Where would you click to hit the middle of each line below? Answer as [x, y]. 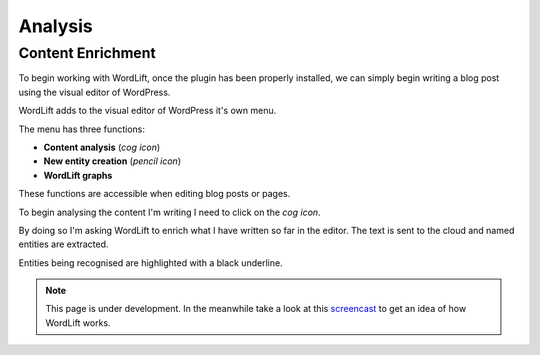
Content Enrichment [87, 53]
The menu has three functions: [81, 129]
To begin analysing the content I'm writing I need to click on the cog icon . [169, 212]
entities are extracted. [63, 244]
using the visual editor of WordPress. [94, 92]
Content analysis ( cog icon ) [102, 147]
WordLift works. [78, 322]
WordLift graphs [78, 175]
